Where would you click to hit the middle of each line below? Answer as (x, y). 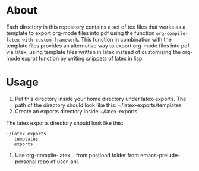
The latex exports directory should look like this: (65, 123)
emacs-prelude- (160, 155)
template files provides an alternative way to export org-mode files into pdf (98, 46)
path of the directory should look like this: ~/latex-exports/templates (98, 105)
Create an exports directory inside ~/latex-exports (76, 111)
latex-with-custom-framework (42, 40)
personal (26, 161)
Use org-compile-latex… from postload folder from (77, 155)
